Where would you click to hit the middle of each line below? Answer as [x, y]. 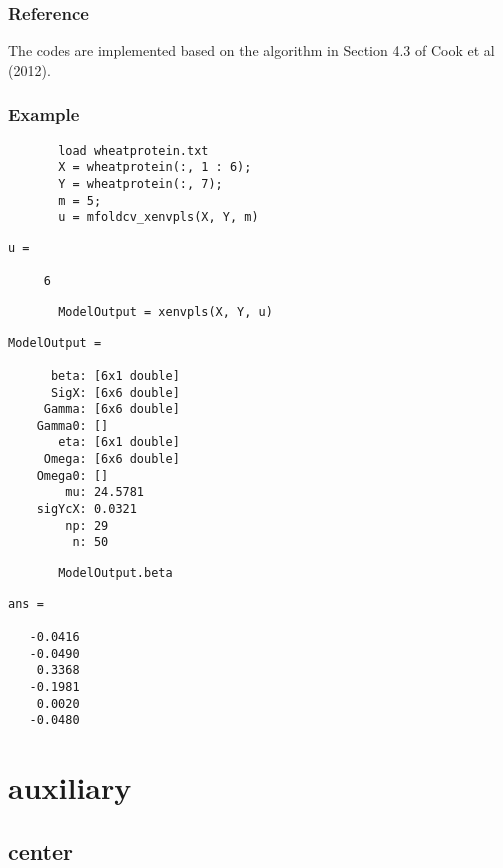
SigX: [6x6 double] [115, 392]
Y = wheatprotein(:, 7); [140, 183]
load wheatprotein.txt [133, 150]
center [40, 850]
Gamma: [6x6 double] [111, 409]
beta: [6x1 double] [115, 375]
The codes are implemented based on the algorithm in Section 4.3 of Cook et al [251, 50]
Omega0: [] [72, 475]
